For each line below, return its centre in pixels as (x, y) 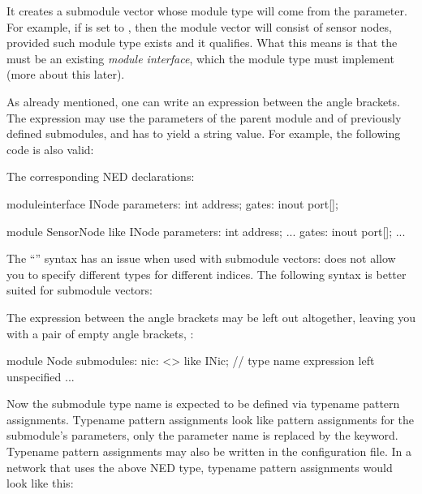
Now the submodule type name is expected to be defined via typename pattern (203, 404)
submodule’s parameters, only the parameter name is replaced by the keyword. (202, 435)
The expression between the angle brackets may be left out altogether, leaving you (211, 317)
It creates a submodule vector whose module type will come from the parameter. (207, 11)
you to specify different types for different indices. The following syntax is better (207, 274)
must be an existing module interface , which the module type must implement (200, 58)
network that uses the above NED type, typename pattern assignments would (200, 467)
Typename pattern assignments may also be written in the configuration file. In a (209, 451)
